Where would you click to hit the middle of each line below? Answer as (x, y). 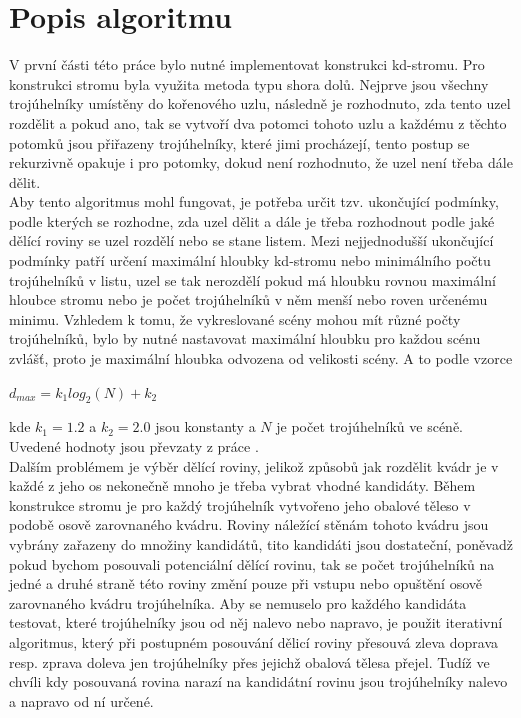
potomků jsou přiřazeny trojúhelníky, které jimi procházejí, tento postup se (239, 142)
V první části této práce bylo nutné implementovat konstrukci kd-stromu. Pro (247, 64)
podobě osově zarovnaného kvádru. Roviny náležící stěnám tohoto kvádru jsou (249, 524)
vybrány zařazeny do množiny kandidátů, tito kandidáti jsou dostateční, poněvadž (261, 543)
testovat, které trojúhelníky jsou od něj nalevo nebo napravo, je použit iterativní (256, 622)
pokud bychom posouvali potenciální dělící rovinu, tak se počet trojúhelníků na (252, 563)
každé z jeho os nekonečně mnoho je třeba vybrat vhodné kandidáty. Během (242, 485)
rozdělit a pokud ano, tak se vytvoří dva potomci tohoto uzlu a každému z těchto (258, 122)
